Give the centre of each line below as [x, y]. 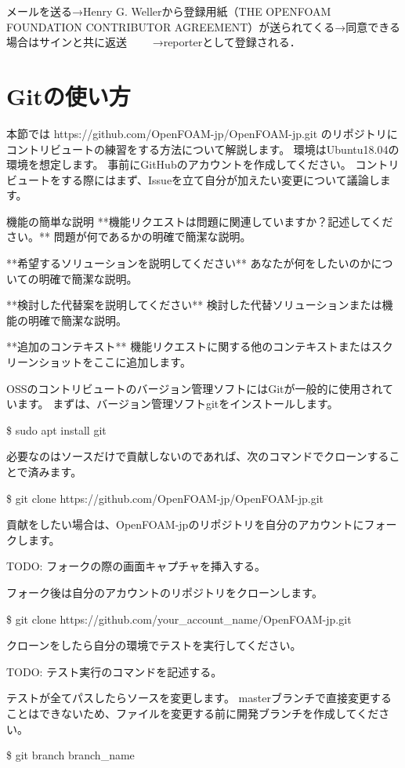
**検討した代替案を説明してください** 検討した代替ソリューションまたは [194, 305]
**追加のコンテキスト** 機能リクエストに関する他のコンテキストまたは [189, 346]
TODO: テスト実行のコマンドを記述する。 [114, 671]
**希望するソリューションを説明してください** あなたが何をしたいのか [189, 263]
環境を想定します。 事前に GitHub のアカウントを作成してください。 [179, 164]
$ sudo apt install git [56, 429]
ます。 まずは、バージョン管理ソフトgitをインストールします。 [177, 404]
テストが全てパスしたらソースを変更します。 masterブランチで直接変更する [199, 698]
